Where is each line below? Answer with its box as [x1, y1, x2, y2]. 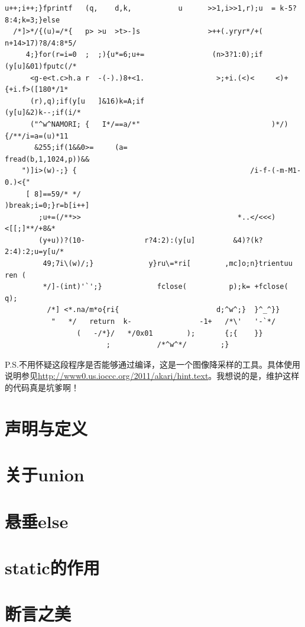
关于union [5, 462, 85, 487]
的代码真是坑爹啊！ [5, 381, 79, 393]
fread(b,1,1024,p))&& [5, 155, 90, 163]
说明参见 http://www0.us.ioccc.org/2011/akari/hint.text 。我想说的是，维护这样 [5, 369, 300, 382]
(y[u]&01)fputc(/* [5, 62, 77, 70]
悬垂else [5, 509, 69, 533]
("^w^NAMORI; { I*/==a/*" [30, 120, 141, 128]
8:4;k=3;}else [5, 15, 60, 24]
